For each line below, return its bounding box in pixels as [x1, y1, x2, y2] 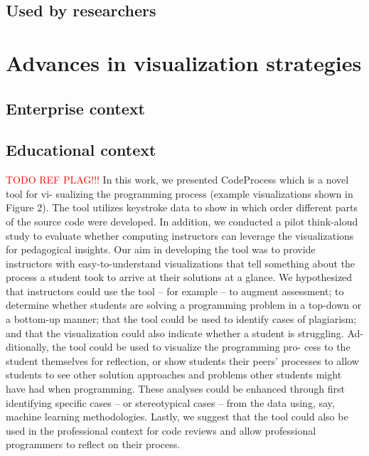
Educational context [6, 139, 156, 161]
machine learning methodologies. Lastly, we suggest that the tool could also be [6, 409, 348, 424]
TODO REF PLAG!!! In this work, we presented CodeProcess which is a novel [6, 172, 349, 187]
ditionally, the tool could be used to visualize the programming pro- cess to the [6, 339, 351, 354]
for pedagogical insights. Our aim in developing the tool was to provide [6, 242, 316, 257]
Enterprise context [6, 97, 145, 119]
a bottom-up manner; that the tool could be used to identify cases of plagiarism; [6, 312, 357, 327]
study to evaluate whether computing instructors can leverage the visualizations [6, 228, 354, 243]
